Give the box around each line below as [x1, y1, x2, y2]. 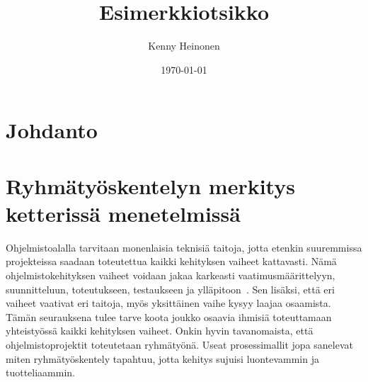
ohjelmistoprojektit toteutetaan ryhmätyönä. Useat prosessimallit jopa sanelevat [6, 337, 353, 352]
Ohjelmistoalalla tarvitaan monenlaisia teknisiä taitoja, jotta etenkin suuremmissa [6, 240, 362, 254]
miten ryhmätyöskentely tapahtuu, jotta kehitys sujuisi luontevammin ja [6, 351, 319, 366]
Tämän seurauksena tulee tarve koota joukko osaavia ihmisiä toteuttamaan [6, 309, 332, 324]
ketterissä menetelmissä [6, 198, 241, 227]
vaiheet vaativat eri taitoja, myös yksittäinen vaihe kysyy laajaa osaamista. [6, 296, 331, 310]
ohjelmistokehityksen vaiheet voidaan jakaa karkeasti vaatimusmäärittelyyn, [6, 268, 335, 282]
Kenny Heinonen [148, 38, 220, 53]
